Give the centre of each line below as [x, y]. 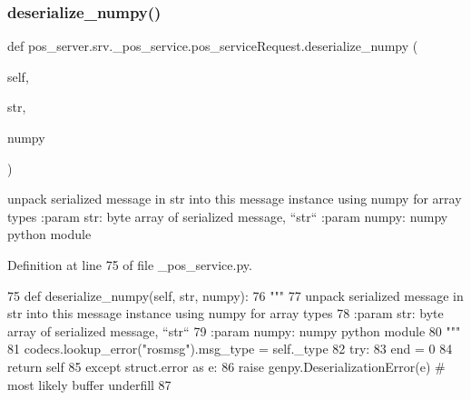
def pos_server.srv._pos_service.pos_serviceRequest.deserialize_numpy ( [213, 46]
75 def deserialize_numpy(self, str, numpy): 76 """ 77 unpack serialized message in [235, 295]
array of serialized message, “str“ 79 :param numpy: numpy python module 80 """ [234, 330]
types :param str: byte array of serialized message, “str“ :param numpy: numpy [228, 216]
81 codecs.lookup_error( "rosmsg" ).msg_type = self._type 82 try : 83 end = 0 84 [230, 349]
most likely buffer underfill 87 [89, 384]
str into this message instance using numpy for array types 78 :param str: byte [226, 313]
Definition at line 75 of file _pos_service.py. [130, 264]
